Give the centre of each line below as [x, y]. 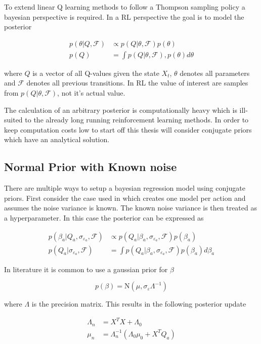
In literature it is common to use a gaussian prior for [86, 269]
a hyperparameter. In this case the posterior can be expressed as [104, 217]
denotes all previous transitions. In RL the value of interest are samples [137, 83]
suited [13, 120]
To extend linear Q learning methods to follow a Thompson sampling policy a [125, 7]
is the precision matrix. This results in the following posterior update [139, 304]
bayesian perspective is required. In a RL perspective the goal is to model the [124, 16]
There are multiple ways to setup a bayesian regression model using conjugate [125, 188]
